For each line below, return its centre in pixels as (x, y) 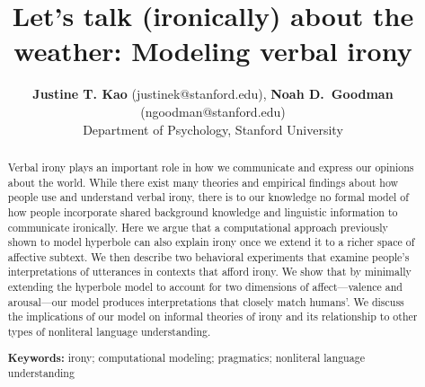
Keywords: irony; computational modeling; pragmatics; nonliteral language (186, 357)
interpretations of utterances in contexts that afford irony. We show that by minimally (209, 272)
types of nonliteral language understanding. (109, 332)
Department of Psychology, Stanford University (213, 129)
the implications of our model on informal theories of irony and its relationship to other (212, 317)
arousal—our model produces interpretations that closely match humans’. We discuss (206, 301)
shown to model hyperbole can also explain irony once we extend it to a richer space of (211, 242)
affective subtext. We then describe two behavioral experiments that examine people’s (208, 256)
